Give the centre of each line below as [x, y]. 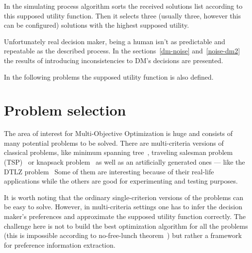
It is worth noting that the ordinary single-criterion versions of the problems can [124, 197]
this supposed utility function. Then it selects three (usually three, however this [122, 15]
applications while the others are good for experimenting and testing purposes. [121, 181]
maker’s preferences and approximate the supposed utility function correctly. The [125, 216]
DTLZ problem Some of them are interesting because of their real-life [109, 171]
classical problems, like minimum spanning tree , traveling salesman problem [118, 152]
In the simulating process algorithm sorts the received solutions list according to [123, 6]
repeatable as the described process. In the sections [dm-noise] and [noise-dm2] [122, 51]
